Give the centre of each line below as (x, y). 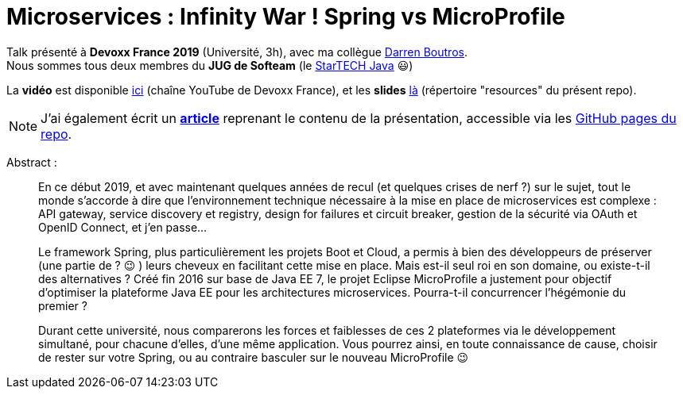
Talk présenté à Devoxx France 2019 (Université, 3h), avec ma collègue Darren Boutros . (237, 52)
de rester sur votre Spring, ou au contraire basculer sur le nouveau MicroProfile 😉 (254, 357)
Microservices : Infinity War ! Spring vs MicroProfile (286, 17)
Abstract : (32, 162)
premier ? (63, 305)
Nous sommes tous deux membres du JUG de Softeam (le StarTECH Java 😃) (210, 65)
